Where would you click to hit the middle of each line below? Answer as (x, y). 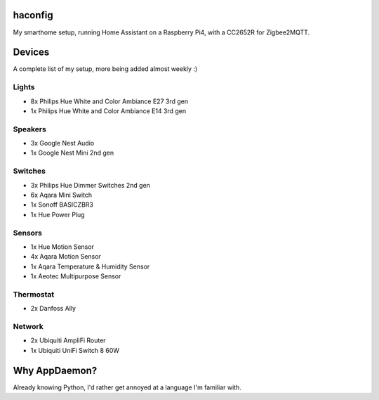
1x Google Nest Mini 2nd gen (72, 153)
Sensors (27, 233)
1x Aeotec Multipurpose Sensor (76, 276)
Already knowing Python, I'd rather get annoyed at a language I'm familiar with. (127, 387)
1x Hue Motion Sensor (62, 247)
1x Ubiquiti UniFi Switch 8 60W (75, 350)
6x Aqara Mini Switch (61, 195)
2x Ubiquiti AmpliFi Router (68, 340)
